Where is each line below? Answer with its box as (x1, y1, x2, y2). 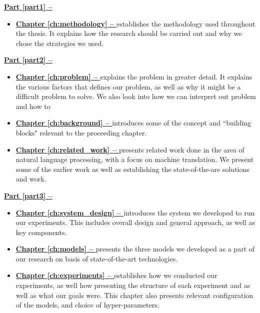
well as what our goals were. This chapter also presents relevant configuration (15, 289, 253, 300)
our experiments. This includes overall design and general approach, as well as (15, 217, 255, 227)
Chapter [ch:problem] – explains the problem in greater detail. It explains (15, 71, 252, 81)
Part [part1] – (4, 1, 52, 11)
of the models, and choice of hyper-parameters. (15, 299, 159, 310)
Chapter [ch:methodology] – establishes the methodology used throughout (15, 18, 255, 28)
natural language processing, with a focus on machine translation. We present (15, 154, 254, 164)
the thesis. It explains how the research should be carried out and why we (15, 28, 242, 38)
